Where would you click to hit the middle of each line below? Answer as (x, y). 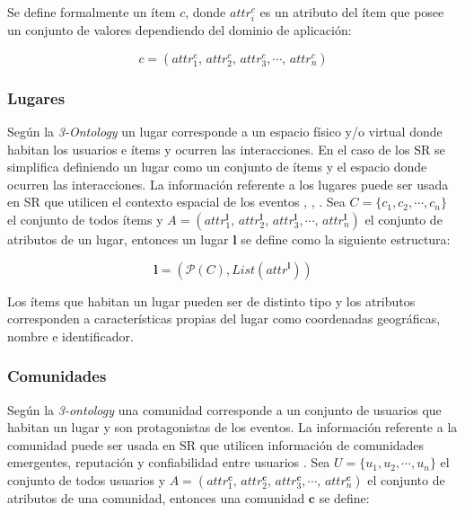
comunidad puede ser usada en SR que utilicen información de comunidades (216, 444)
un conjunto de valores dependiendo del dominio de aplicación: (180, 30)
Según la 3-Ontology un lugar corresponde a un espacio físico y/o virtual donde (225, 131)
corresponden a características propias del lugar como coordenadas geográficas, (224, 318)
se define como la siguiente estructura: (346, 239)
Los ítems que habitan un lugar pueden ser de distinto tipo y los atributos (211, 301)
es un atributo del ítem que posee (352, 12)
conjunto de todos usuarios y (87, 479)
